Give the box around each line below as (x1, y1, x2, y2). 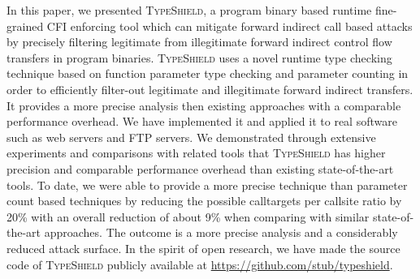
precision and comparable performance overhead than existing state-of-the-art (6, 160, 394, 177)
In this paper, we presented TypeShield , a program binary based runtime (6, 2, 372, 18)
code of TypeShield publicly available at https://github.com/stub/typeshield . (6, 255, 393, 273)
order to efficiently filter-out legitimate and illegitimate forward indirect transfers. (6, 80, 414, 97)
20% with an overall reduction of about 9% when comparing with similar (6, 208, 370, 225)
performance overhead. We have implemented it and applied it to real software (6, 113, 397, 130)
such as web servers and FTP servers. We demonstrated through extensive (6, 128, 376, 145)
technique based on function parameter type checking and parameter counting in (6, 65, 409, 82)
